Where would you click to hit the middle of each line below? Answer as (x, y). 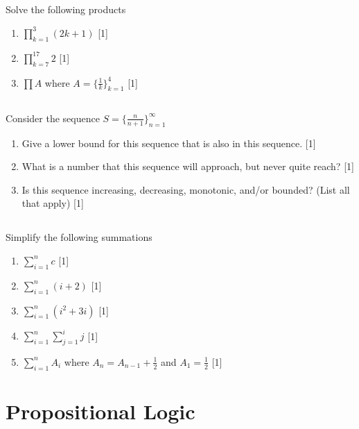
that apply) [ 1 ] (53, 203)
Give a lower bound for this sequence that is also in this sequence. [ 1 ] (169, 143)
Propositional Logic (100, 411)
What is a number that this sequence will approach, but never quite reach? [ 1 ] (188, 166)
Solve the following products (66, 9)
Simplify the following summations (79, 237)
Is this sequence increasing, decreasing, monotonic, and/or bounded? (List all (186, 189)
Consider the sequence (53, 118)
